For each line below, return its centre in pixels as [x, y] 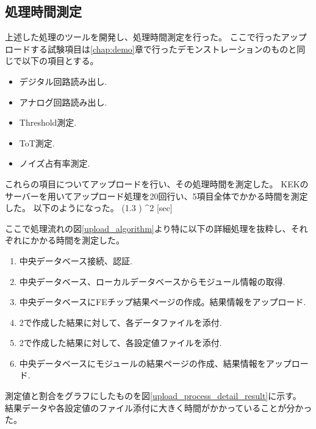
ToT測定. [37, 142]
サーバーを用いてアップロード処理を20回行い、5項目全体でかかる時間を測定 [156, 196]
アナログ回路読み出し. [63, 102]
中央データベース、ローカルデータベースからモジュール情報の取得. [152, 281]
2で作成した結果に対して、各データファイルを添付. [120, 322]
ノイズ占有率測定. [55, 163]
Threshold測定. [48, 122]
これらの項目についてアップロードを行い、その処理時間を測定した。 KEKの [157, 183]
